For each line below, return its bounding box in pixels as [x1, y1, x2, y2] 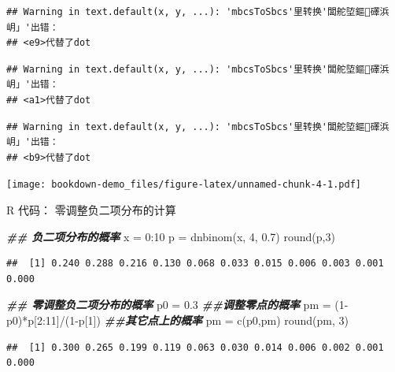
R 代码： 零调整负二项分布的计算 [6, 202, 176, 218]
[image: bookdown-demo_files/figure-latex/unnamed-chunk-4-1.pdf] [6, 179, 362, 191]
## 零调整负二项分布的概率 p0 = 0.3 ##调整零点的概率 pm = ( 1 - [6, 296, 349, 313]
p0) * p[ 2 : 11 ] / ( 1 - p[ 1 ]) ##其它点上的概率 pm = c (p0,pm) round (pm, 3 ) [6, 311, 349, 328]
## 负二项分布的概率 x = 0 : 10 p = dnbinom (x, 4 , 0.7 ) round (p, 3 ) [6, 228, 335, 244]
